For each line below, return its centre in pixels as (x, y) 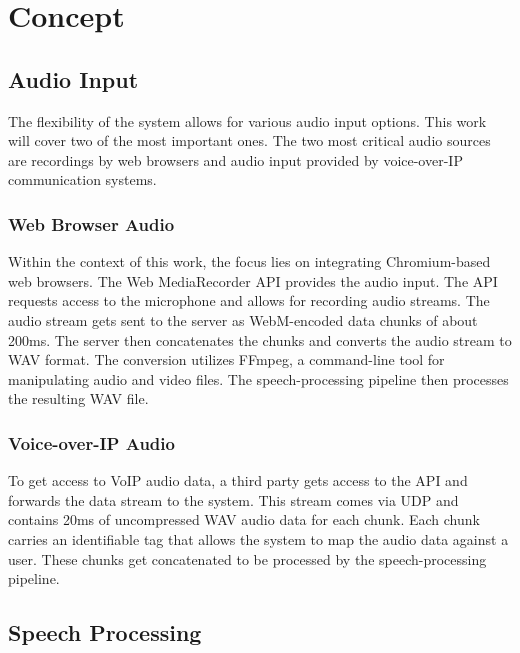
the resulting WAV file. (78, 398)
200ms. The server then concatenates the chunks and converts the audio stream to (260, 339)
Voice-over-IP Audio (91, 442)
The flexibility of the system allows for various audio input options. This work (247, 120)
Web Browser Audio (91, 223)
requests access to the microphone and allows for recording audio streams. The (249, 300)
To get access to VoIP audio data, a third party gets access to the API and (238, 480)
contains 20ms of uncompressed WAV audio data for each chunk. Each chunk (244, 519)
